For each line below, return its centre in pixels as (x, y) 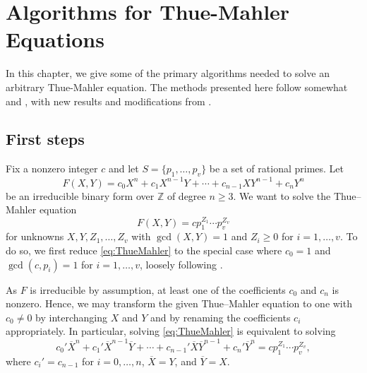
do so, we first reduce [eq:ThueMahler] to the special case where (144, 250)
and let (124, 168)
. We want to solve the (282, 195)
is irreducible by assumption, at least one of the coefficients (158, 289)
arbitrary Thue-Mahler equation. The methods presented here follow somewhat (177, 87)
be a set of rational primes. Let (277, 168)
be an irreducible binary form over (80, 195)
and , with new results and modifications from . (109, 101)
